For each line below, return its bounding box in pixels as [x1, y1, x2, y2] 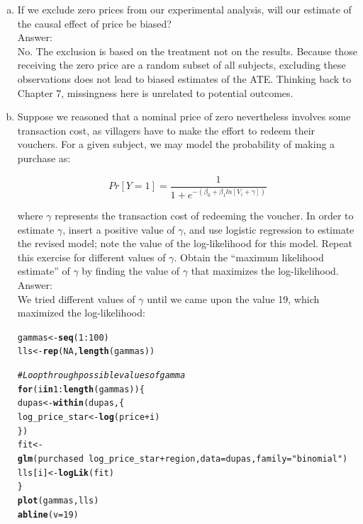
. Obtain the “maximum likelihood [174, 249, 324, 264]
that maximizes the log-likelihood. [191, 263, 339, 278]
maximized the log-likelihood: [17, 305, 145, 320]
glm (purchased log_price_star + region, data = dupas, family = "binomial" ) [17, 453, 348, 464]
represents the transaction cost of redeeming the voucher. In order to [55, 207, 354, 222]
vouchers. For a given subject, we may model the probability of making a [17, 137, 335, 152]
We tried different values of [17, 291, 135, 306]
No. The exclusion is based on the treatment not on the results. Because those [17, 43, 357, 58]
